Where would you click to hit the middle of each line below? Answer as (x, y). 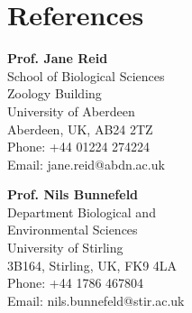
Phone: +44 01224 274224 (79, 147)
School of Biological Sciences (86, 75)
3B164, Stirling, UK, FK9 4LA (92, 265)
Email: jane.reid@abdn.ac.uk (86, 164)
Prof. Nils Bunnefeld (73, 194)
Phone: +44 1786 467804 (76, 283)
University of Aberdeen (71, 110)
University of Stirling (65, 248)
